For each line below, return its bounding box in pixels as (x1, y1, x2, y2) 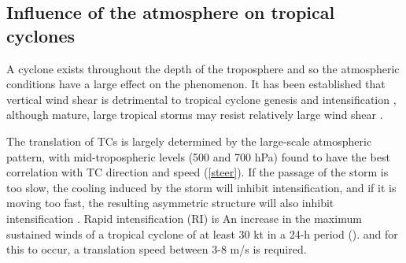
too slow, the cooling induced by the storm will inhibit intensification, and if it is (6, 179, 397, 195)
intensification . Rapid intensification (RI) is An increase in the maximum (6, 209, 362, 226)
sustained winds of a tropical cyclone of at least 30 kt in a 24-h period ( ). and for (6, 225, 398, 242)
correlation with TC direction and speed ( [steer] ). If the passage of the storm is (6, 164, 389, 180)
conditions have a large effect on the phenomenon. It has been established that (6, 76, 386, 92)
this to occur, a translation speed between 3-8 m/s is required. (6, 241, 307, 257)
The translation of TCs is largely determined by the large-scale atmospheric (6, 132, 372, 149)
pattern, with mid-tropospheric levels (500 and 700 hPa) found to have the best (6, 148, 390, 165)
